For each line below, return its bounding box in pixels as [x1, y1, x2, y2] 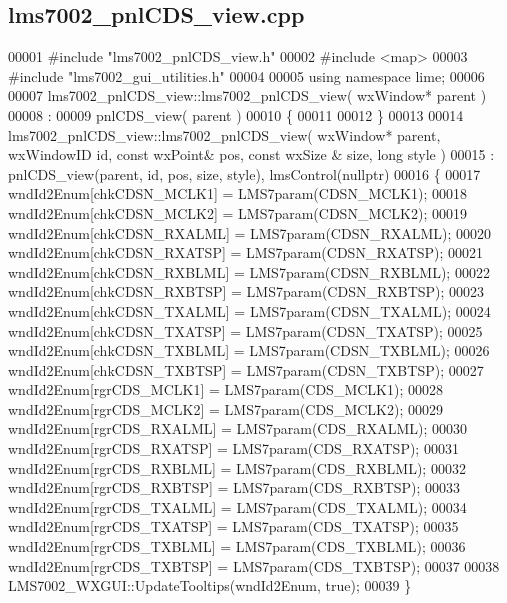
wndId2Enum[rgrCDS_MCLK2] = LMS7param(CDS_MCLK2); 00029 [8, 398, 443, 419]
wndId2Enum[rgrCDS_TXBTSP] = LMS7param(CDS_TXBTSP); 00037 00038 [8, 555, 500, 576]
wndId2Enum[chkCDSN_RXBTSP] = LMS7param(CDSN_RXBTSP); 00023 [8, 281, 485, 302]
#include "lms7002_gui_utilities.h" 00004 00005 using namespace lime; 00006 [8, 65, 485, 86]
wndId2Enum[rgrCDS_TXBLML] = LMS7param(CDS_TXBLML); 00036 [8, 536, 466, 557]
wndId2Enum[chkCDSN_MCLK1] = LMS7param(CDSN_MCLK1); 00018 [8, 183, 467, 204]
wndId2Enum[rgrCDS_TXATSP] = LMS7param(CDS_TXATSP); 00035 [8, 516, 459, 537]
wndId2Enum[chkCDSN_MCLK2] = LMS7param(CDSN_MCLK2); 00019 [8, 202, 467, 223]
